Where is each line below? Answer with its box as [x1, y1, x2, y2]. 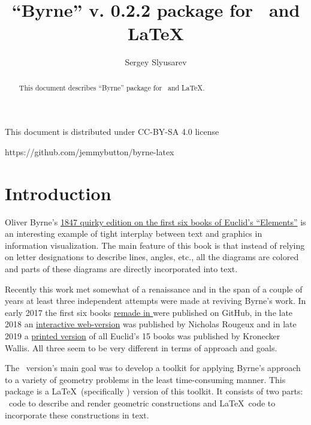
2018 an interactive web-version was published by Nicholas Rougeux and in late [5, 318, 297, 330]
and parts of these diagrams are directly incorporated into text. [5, 263, 238, 275]
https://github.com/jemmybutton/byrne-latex [5, 145, 174, 158]
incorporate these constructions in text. [5, 408, 149, 421]
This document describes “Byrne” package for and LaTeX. [19, 82, 205, 92]
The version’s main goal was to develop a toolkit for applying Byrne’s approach [5, 361, 301, 374]
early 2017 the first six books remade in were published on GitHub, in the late [5, 306, 293, 318]
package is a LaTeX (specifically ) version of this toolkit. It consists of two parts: [5, 385, 303, 397]
